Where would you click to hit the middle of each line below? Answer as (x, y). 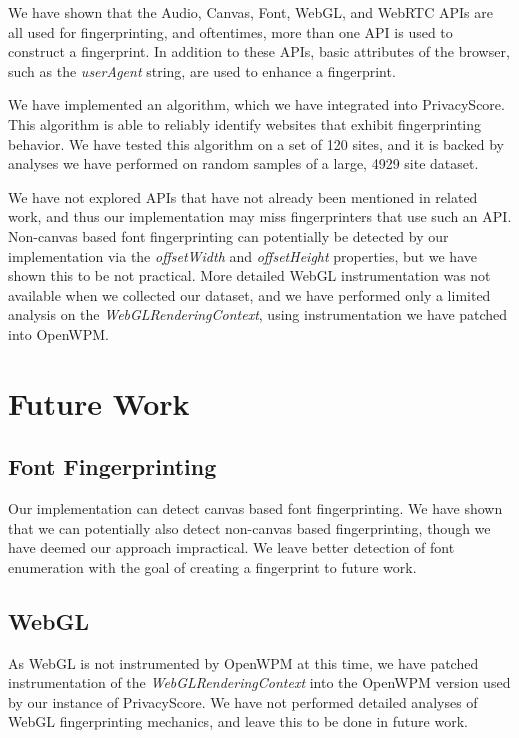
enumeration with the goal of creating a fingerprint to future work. (212, 566)
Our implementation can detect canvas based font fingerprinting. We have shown (255, 508)
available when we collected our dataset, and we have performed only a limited (249, 294)
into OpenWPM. (58, 333)
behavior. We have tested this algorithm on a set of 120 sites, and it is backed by (256, 143)
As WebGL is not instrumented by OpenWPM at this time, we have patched (243, 662)
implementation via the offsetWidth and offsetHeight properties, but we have (242, 255)
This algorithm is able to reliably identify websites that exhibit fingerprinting (245, 123)
